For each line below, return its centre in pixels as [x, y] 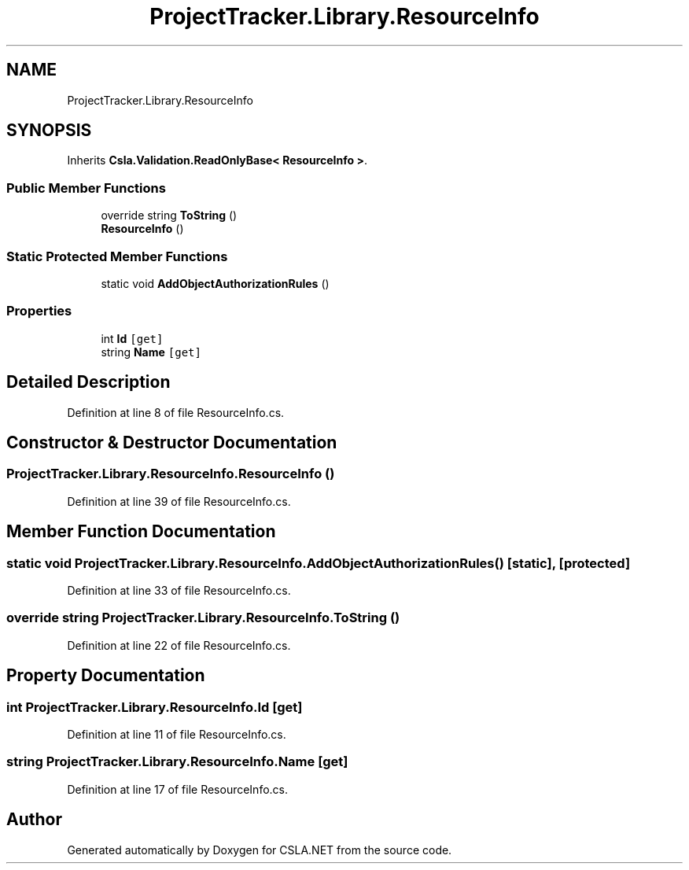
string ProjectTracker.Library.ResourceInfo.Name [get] [177, 762]
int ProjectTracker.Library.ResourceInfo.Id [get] [155, 707]
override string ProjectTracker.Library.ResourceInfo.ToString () [203, 618]
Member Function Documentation [141, 532]
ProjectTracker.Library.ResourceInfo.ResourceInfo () [171, 474]
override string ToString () [169, 216]
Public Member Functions [86, 188]
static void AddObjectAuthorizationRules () [215, 283]
